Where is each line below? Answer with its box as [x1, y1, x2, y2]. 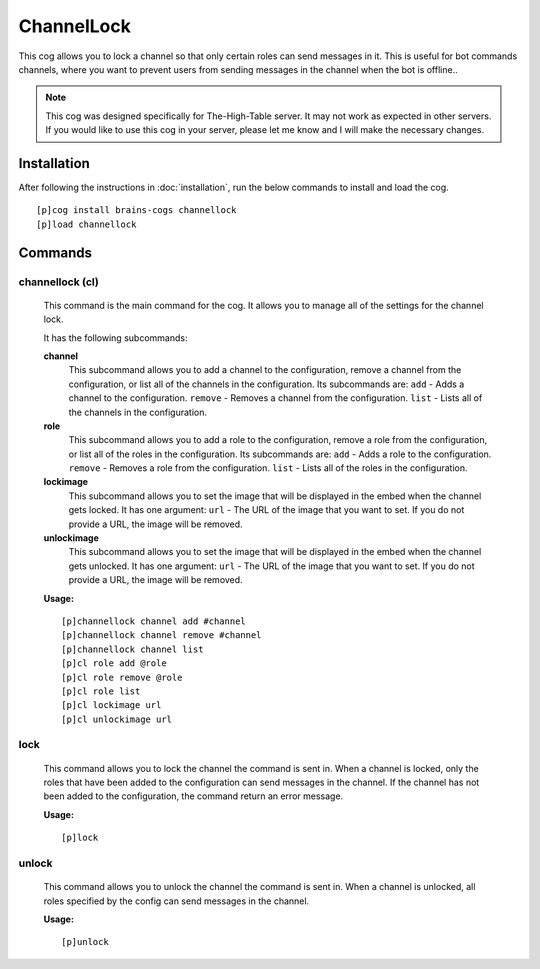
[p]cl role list [61, 685, 141, 697]
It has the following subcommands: [43, 331, 188, 344]
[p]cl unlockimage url [61, 713, 173, 725]
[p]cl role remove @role [61, 671, 183, 683]
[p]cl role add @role [61, 658, 167, 669]
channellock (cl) [18, 275, 99, 289]
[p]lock [61, 832, 99, 844]
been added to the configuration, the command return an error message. [43, 790, 344, 802]
